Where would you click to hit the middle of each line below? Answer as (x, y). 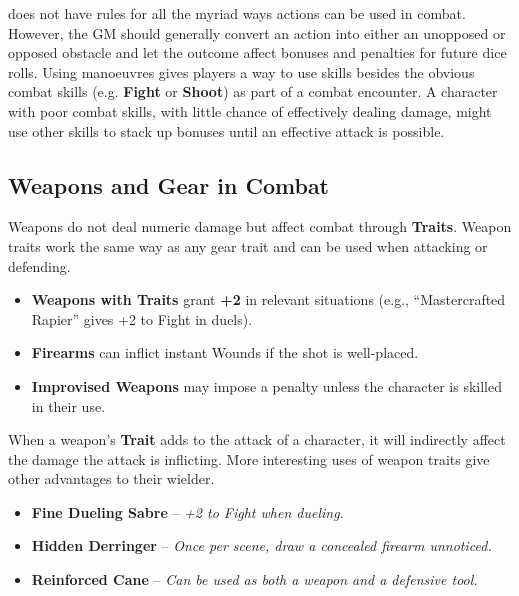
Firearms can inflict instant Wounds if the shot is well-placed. (225, 352)
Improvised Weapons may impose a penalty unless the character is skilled (266, 385)
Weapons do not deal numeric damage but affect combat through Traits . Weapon (260, 226)
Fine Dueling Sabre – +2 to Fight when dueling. (187, 511)
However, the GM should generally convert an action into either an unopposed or (257, 32)
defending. (39, 265)
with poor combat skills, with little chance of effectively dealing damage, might (250, 110)
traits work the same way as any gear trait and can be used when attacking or (248, 245)
